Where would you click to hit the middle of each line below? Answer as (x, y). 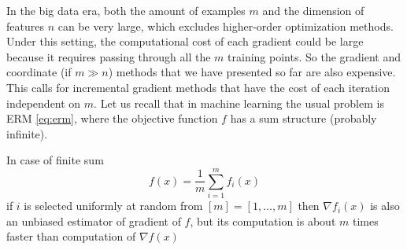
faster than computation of (71, 236)
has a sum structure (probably (303, 118)
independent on (44, 103)
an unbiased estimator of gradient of (94, 221)
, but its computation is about (263, 221)
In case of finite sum (55, 160)
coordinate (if (39, 72)
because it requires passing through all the (109, 56)
